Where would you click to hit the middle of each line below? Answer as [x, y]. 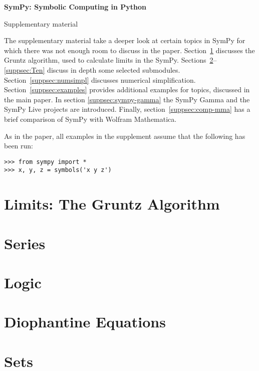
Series [25, 243]
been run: [19, 146]
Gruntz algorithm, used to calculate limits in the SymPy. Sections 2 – [110, 60]
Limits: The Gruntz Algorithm [112, 204]
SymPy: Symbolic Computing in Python [75, 7]
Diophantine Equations [85, 322]
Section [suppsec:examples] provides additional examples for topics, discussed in [127, 89]
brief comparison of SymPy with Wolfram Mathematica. [90, 119]
